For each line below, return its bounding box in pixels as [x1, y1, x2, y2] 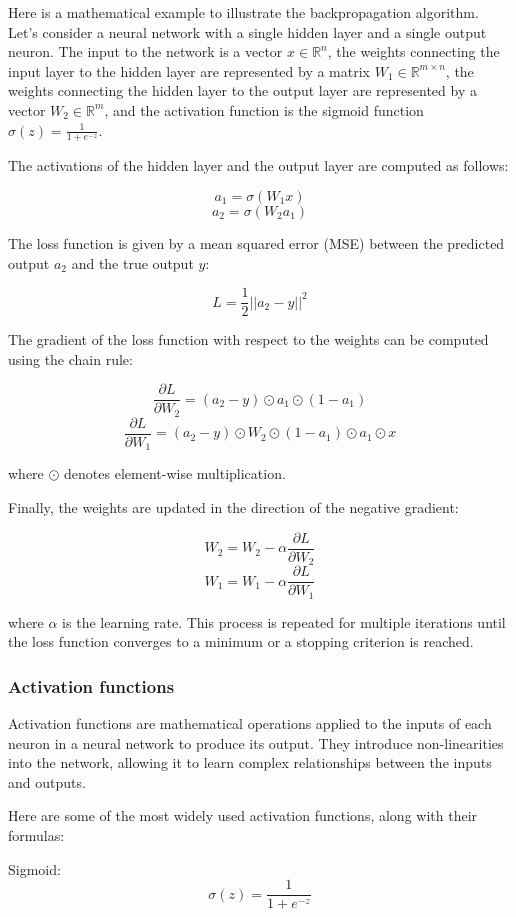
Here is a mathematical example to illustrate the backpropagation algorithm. [8, 2, 479, 22]
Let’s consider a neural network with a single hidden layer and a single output [8, 21, 487, 42]
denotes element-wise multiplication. [64, 463, 286, 484]
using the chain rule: [8, 348, 133, 369]
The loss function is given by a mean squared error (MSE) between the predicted [8, 232, 505, 253]
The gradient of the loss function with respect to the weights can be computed [8, 329, 489, 350]
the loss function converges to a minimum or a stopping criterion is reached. [8, 631, 474, 652]
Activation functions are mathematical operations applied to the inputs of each [8, 713, 492, 734]
